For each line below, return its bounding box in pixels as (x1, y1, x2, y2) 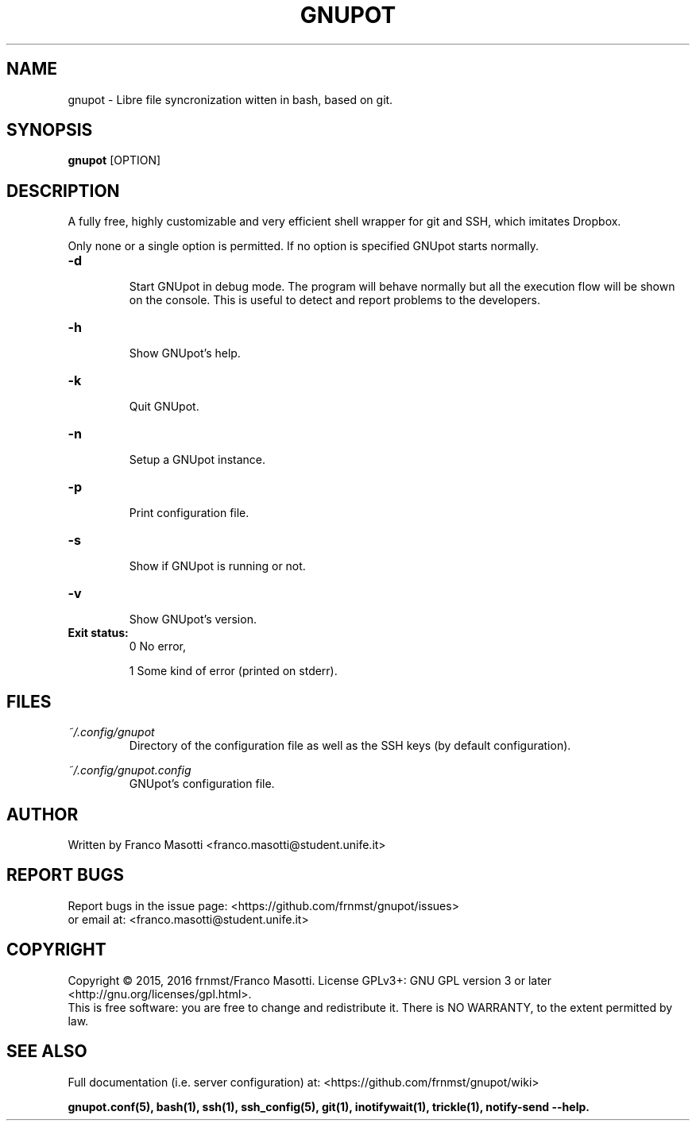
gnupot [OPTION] (68, 153, 161, 168)
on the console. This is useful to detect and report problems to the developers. (129, 293, 541, 307)
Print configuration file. (129, 506, 249, 520)
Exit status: (68, 626, 129, 640)
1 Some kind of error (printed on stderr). (129, 664, 338, 678)
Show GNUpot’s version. (129, 612, 257, 627)
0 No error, (129, 639, 186, 654)
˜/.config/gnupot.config (68, 763, 191, 778)
